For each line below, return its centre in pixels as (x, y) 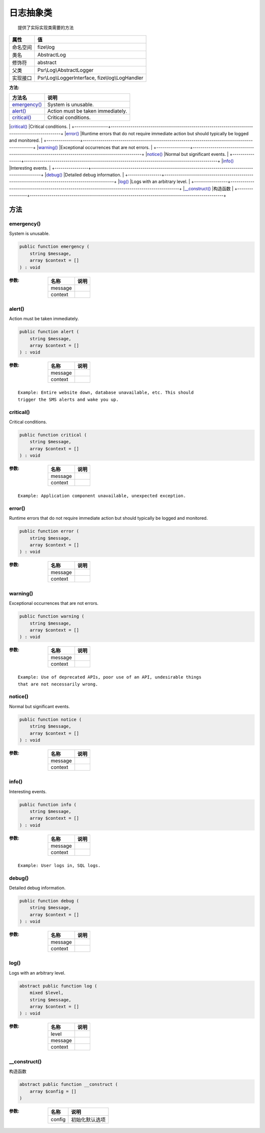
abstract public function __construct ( (68, 1085)
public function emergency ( (54, 247)
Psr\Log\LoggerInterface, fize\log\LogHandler (90, 78)
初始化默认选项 (89, 1120)
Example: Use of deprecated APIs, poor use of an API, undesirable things (110, 677)
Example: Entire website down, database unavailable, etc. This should (106, 393)
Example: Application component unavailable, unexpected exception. (102, 496)
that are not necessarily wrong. (58, 684)
